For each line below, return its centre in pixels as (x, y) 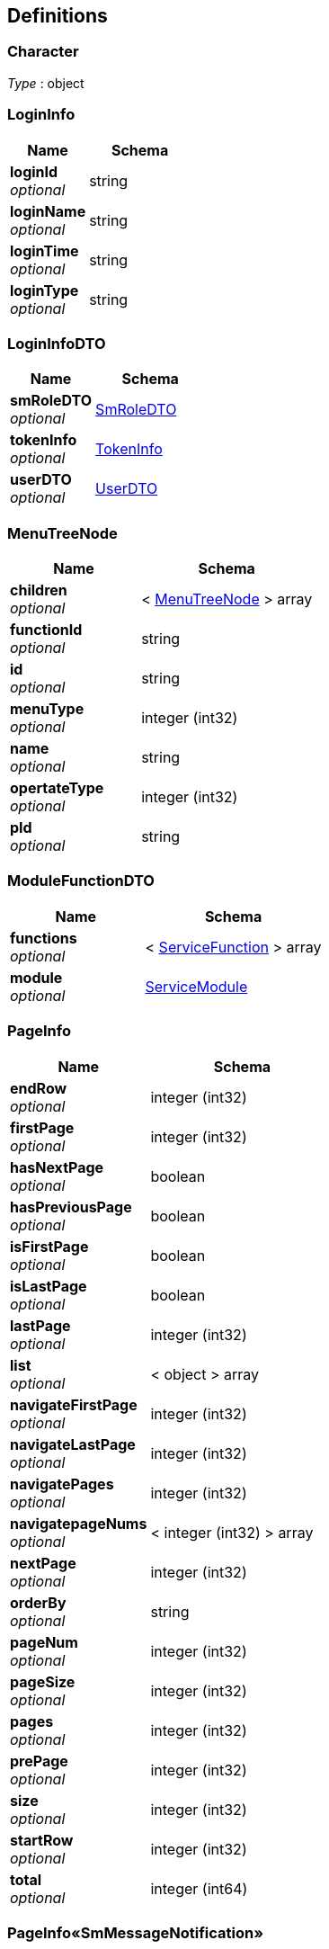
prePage (39, 1761)
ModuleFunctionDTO (81, 881)
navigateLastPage (73, 1444)
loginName (48, 211)
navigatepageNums (79, 1523)
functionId (46, 630)
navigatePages (62, 1484)
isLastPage (49, 1286)
